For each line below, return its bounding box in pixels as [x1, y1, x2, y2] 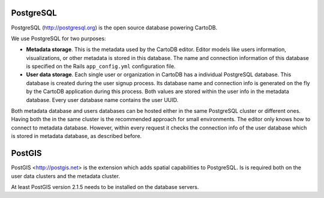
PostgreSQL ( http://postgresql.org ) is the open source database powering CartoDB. [11, 24, 218, 31]
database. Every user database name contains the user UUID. [26, 96, 179, 103]
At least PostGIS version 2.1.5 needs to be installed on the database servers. [11, 183, 199, 190]
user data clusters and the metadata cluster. [11, 172, 120, 179]
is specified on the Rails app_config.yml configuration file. [26, 63, 176, 70]
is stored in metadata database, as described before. [11, 133, 142, 140]
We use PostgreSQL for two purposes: [11, 35, 106, 42]
